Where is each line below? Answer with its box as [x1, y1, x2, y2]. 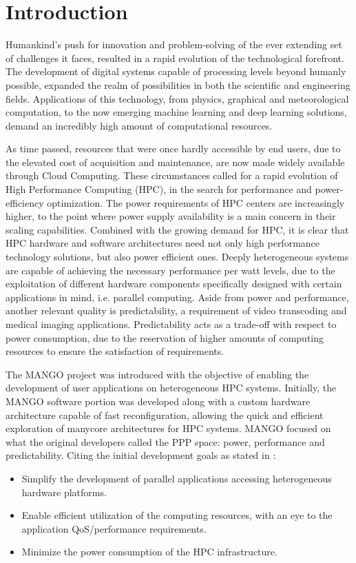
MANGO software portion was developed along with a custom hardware [6, 393, 311, 408]
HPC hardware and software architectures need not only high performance [6, 236, 320, 250]
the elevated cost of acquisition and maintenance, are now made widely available [6, 154, 345, 169]
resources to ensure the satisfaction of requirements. [6, 344, 224, 358]
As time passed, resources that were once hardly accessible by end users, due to [6, 141, 341, 156]
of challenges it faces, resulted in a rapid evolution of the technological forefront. [6, 50, 344, 65]
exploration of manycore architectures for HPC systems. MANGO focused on [6, 421, 331, 436]
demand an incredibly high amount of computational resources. [6, 118, 273, 132]
